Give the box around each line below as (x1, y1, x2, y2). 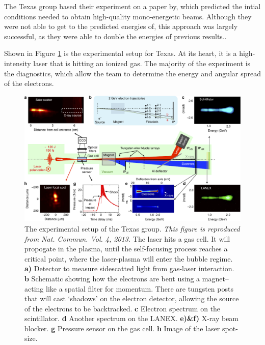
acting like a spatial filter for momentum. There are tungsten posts (24, 283, 233, 294)
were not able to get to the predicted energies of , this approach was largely (4, 21, 238, 32)
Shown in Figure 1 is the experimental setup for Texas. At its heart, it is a (4, 48, 237, 59)
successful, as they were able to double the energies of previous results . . (4, 31, 227, 41)
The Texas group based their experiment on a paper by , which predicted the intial (4, 1, 261, 11)
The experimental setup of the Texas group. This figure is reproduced (24, 223, 240, 234)
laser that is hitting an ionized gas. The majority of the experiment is (33, 57, 251, 68)
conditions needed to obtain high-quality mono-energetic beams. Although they (4, 11, 252, 21)
